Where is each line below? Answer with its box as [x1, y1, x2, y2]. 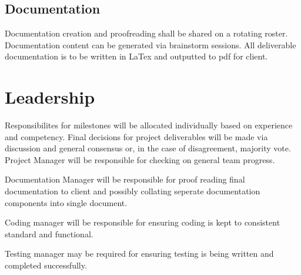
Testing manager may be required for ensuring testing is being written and [5, 247, 274, 260]
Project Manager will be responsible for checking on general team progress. [5, 153, 275, 165]
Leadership [5, 85, 95, 109]
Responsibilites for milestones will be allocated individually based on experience [5, 119, 293, 131]
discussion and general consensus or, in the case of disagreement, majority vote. [5, 142, 291, 154]
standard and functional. [5, 227, 93, 240]
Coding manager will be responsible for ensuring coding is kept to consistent [5, 216, 280, 228]
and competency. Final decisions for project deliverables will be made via [5, 130, 268, 143]
